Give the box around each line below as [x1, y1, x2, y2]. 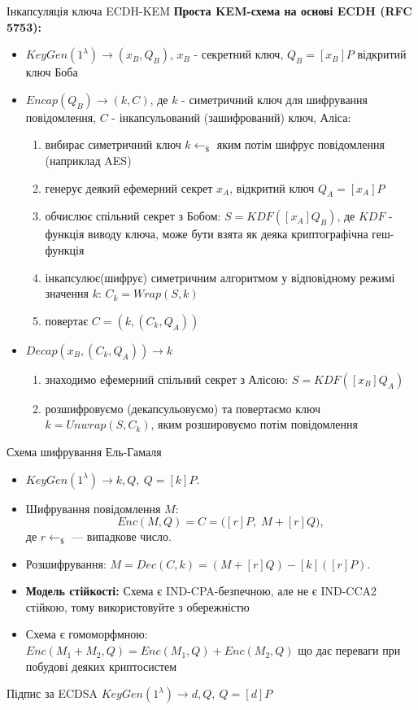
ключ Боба [25, 63, 78, 81]
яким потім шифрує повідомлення [216, 136, 385, 153]
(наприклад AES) [45, 151, 132, 168]
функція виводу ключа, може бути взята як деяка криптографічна [45, 225, 368, 242]
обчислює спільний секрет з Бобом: [45, 207, 221, 224]
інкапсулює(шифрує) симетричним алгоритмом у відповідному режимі [45, 268, 395, 285]
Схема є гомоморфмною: [25, 625, 148, 642]
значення [45, 285, 89, 302]
